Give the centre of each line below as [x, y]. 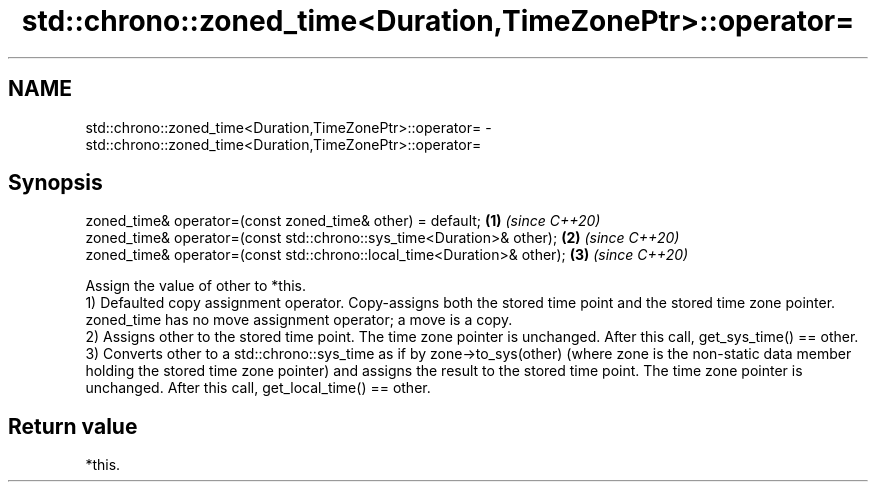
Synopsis [55, 183]
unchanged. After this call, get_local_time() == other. [258, 388]
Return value [73, 426]
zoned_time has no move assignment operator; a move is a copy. [299, 320]
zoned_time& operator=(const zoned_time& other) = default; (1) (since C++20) [343, 221]
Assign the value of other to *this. [195, 286]
